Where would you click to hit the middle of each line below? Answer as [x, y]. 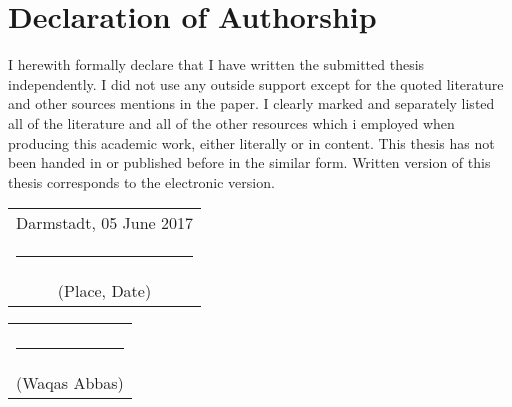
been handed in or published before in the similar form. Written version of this [249, 162]
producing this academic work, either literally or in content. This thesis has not [251, 142]
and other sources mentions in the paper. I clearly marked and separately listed [251, 103]
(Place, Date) [104, 291]
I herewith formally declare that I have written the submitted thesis [216, 64]
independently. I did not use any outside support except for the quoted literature [256, 83]
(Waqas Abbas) [70, 383]
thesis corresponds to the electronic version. [141, 181]
